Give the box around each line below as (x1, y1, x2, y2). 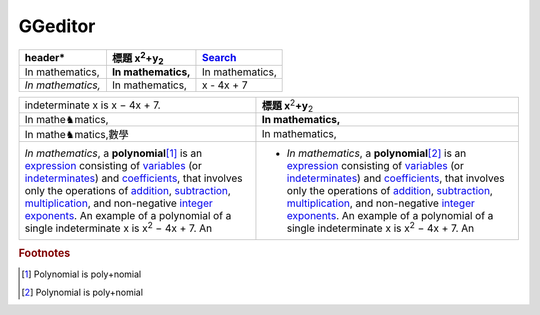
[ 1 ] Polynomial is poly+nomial (21, 268, 142, 280)
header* (24, 50, 65, 64)
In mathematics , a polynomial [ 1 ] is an (24, 146, 203, 160)
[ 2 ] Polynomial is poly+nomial (21, 286, 144, 298)
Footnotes (18, 246, 71, 260)
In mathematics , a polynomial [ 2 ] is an (286, 146, 467, 160)
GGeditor (18, 15, 96, 37)
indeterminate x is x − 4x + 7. (24, 98, 161, 112)
